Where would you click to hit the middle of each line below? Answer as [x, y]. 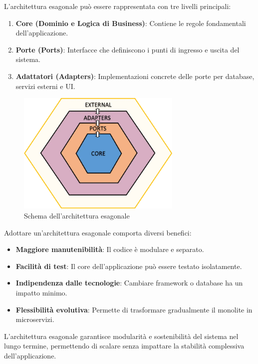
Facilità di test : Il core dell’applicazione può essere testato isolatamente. [129, 266]
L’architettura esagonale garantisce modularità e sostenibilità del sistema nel [121, 336]
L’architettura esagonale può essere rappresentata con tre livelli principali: [118, 6]
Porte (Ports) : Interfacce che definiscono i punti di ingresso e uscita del [128, 49]
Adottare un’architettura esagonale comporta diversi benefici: [98, 232]
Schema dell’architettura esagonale [77, 215]
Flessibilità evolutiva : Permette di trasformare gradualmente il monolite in [134, 309]
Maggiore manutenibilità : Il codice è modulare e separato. [110, 249]
